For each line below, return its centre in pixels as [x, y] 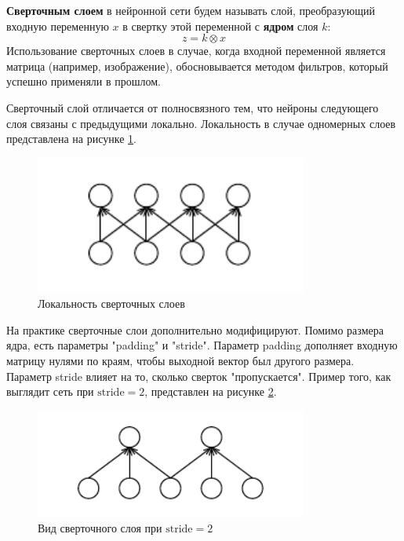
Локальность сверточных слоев [111, 303]
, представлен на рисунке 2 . [211, 391]
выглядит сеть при [50, 391]
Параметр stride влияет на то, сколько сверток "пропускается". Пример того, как [199, 376]
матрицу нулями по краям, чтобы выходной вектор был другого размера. [180, 361]
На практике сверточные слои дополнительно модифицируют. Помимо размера [195, 329]
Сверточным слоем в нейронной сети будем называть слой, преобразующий [191, 10]
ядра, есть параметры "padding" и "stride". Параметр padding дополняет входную [202, 345]
